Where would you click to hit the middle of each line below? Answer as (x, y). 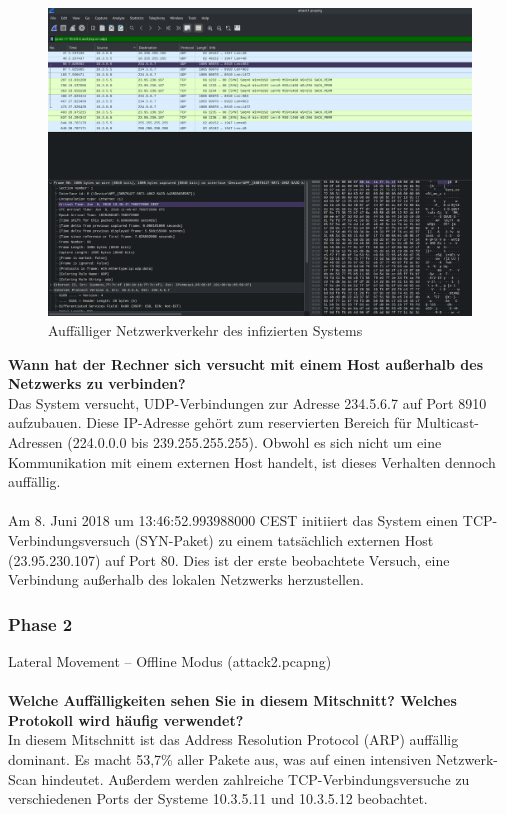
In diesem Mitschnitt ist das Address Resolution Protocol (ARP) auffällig (233, 739)
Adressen (35, 442)
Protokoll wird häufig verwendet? (126, 719)
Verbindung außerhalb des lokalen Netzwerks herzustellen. (186, 579)
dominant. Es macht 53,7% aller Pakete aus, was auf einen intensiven (220, 758)
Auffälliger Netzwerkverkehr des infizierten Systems (205, 330)
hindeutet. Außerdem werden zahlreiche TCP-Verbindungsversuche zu (255, 778)
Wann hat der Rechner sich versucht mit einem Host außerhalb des (245, 363)
